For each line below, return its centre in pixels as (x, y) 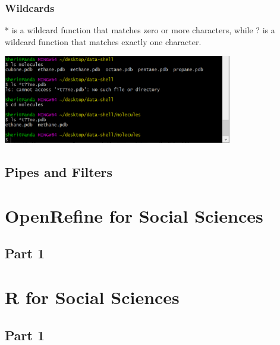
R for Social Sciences (92, 297)
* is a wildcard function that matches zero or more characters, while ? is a (140, 30)
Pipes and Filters (59, 172)
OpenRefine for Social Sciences (134, 215)
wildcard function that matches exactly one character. (103, 41)
